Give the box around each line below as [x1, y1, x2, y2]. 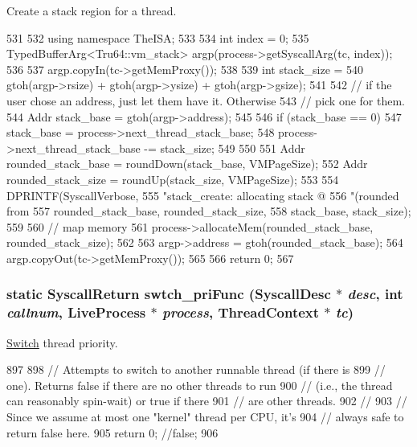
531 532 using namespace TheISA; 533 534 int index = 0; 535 [6, 29, 309, 46]
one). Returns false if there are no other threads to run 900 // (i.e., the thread [6, 376, 393, 393]
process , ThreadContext [161, 302, 320, 322]
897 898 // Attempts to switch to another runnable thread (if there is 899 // [6, 361, 386, 378]
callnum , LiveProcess [6, 302, 146, 322]
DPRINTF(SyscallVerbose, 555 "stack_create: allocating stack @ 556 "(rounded [6, 187, 399, 203]
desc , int [347, 284, 403, 304]
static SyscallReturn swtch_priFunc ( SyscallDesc [6, 284, 331, 304]
